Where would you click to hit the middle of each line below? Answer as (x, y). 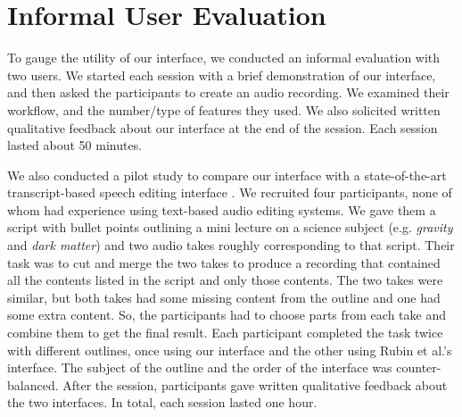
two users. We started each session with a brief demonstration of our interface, (222, 75)
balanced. (33, 384)
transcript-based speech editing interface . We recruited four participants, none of (230, 192)
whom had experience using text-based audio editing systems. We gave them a (222, 209)
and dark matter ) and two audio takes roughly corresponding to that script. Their (231, 245)
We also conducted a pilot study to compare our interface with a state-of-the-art (227, 175)
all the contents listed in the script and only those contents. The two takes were (225, 280)
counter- (419, 367)
